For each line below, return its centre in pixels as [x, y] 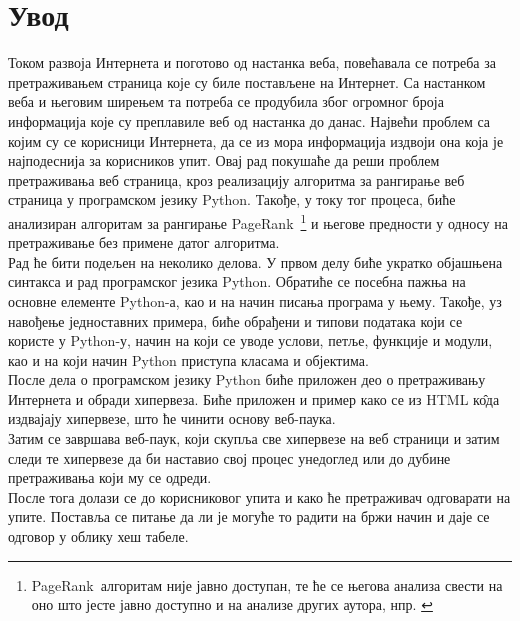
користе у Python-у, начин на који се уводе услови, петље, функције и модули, [250, 340]
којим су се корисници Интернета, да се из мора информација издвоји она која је [256, 140]
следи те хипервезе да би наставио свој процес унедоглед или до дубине [229, 457]
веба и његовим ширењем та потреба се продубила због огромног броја [226, 101]
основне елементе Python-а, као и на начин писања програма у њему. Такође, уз [255, 300]
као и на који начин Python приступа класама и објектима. [188, 359]
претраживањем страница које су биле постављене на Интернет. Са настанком [247, 81]
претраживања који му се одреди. [110, 477]
